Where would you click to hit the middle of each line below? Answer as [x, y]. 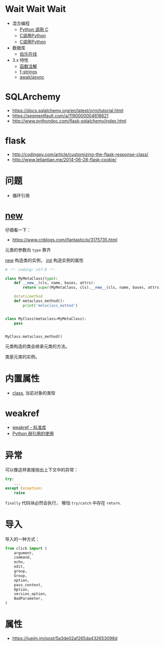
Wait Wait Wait [36, 9]
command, [23, 558]
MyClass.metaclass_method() [34, 337]
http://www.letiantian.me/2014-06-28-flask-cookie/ [64, 159]
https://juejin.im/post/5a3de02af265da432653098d [65, 638]
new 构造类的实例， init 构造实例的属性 [44, 260]
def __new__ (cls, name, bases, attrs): [55, 283]
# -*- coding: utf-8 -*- [30, 269]
